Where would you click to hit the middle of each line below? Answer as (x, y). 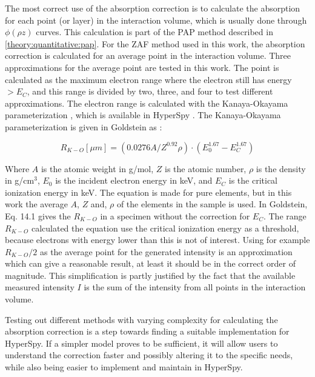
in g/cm (20, 180)
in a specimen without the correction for (175, 215)
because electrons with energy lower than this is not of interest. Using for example (157, 240)
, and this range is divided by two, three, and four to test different (150, 91)
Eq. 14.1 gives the (38, 215)
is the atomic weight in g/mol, (97, 168)
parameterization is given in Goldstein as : (84, 126)
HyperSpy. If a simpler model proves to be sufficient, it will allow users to (141, 343)
